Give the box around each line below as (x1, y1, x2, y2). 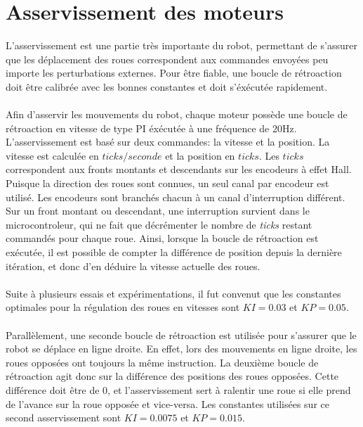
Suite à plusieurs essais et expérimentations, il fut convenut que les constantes (6, 286, 341, 300)
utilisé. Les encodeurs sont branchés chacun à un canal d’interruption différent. (6, 189, 345, 204)
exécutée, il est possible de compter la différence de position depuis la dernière (6, 245, 342, 260)
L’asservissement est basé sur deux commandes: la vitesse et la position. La (6, 134, 330, 149)
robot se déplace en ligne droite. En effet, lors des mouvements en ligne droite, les (6, 341, 357, 356)
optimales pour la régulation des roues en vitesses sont (6, 300, 240, 314)
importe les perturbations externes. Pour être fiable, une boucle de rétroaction (6, 65, 342, 80)
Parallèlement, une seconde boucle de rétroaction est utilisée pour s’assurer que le (6, 327, 357, 342)
